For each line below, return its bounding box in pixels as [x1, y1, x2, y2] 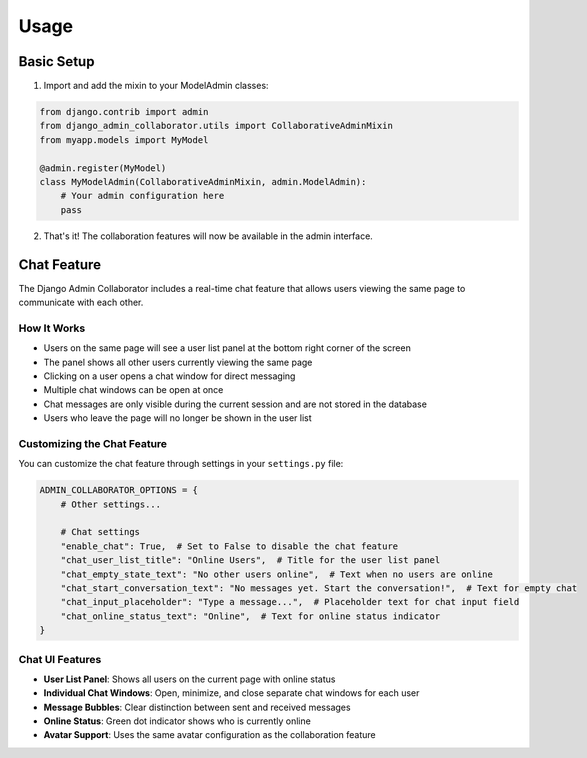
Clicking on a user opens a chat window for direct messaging [43, 370, 296, 382]
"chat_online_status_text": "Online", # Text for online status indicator [60, 610, 441, 622]
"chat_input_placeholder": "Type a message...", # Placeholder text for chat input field [60, 596, 520, 608]
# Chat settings [60, 526, 140, 538]
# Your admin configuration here [60, 190, 225, 202]
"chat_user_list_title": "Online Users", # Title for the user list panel [60, 555, 441, 566]
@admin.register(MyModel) [39, 162, 167, 174]
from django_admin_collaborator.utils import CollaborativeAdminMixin [39, 120, 394, 132]
